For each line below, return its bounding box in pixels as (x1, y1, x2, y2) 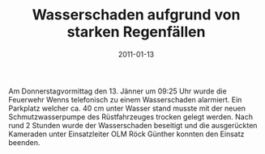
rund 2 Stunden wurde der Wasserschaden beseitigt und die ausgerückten (8, 120, 258, 130)
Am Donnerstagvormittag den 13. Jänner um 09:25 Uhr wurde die (8, 86, 227, 96)
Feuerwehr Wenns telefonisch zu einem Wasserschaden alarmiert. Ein (8, 94, 242, 104)
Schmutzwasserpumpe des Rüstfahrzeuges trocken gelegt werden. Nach (8, 111, 254, 122)
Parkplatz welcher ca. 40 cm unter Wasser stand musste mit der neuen (8, 103, 246, 113)
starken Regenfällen (66, 23, 206, 41)
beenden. (8, 137, 41, 147)
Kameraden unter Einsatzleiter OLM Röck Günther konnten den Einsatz (8, 129, 245, 139)
